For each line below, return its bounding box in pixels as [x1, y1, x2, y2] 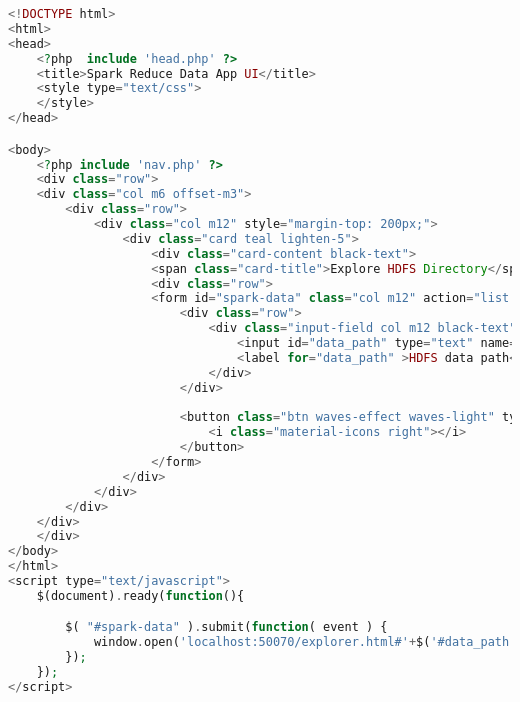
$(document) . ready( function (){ [36, 588, 245, 603]
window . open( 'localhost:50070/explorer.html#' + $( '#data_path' [93, 635, 517, 650]
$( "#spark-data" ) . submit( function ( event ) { [65, 620, 388, 635]
